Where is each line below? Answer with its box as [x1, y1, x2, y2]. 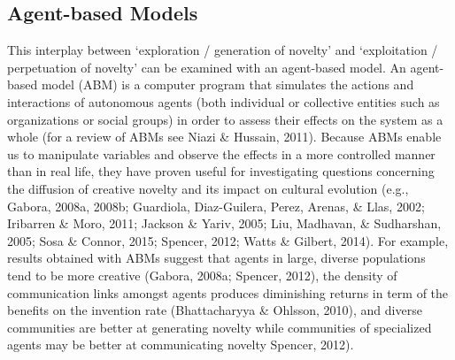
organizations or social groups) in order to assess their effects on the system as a [7, 110, 443, 128]
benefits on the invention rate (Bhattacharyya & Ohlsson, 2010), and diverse [7, 301, 422, 319]
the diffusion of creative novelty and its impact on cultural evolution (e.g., [7, 179, 409, 197]
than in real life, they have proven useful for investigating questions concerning [7, 162, 435, 180]
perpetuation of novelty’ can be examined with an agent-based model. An [7, 57, 406, 76]
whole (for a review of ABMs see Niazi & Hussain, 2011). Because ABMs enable [7, 127, 442, 146]
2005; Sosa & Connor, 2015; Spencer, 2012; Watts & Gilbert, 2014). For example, [7, 231, 449, 249]
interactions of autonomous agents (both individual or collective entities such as [7, 92, 440, 111]
